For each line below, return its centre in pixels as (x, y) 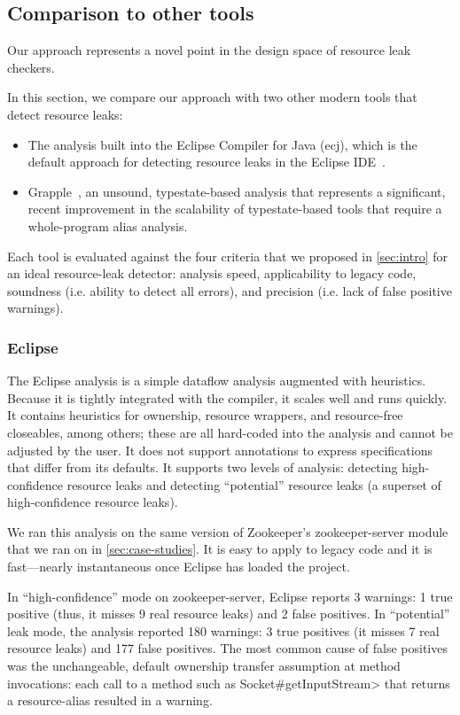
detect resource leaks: (65, 114)
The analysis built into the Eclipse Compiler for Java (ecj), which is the (222, 144)
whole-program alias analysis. (108, 225)
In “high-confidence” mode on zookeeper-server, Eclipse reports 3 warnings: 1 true (230, 596)
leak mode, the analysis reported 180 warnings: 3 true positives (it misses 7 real (223, 630)
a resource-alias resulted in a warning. (110, 700)
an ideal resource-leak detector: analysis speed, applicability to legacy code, (212, 273)
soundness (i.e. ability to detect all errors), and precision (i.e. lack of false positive (230, 290)
